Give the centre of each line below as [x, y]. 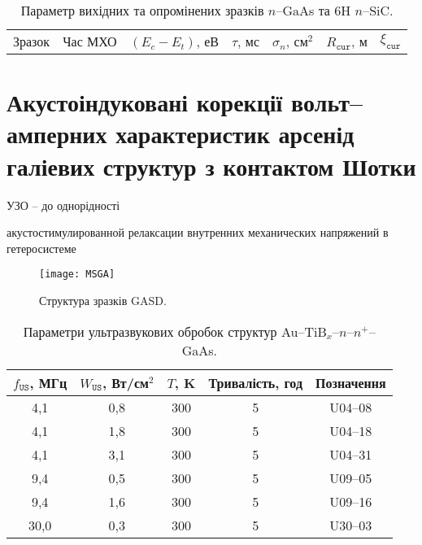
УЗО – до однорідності [63, 205]
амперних [57, 134]
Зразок [32, 41]
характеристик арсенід [235, 134]
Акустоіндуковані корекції [145, 102]
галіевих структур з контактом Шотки [211, 166]
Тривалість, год [255, 382]
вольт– [327, 102]
